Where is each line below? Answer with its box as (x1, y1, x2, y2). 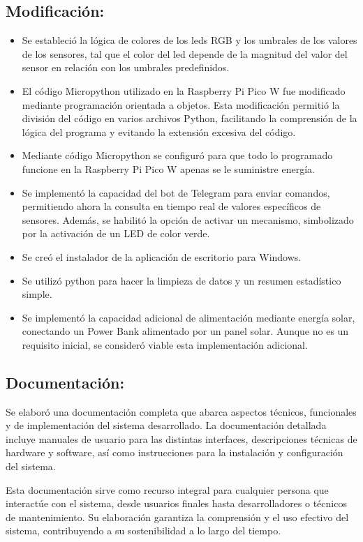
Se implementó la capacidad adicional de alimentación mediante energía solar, (22, 310, 355, 324)
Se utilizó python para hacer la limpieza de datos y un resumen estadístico (22, 273, 341, 287)
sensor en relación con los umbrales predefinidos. (22, 60, 230, 75)
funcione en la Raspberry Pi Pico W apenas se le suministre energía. (22, 161, 315, 176)
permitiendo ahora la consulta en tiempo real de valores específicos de (22, 199, 321, 213)
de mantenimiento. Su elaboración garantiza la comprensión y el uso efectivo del (6, 509, 349, 524)
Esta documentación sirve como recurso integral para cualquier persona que (6, 482, 329, 497)
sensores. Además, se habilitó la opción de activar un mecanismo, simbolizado (22, 212, 354, 227)
